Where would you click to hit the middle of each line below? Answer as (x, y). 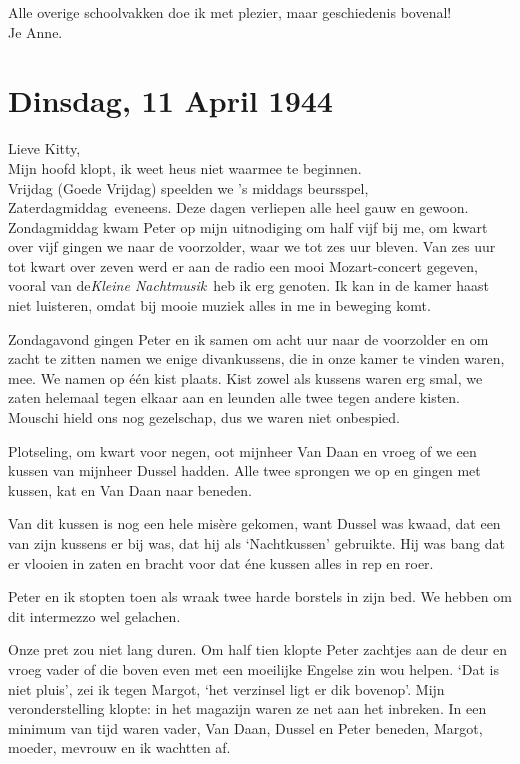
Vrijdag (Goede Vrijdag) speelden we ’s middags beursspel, (188, 187)
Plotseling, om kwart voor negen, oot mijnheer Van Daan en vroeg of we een (242, 450)
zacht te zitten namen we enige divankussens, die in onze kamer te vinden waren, (256, 358)
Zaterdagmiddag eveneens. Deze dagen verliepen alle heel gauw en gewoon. (238, 207)
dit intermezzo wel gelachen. (94, 615)
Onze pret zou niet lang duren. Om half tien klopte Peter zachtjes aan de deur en (257, 649)
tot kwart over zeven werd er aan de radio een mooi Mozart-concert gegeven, (243, 265)
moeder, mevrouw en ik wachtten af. (119, 747)
